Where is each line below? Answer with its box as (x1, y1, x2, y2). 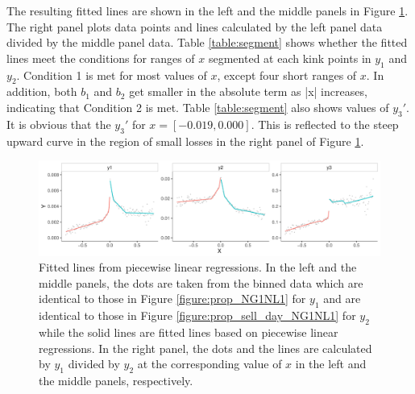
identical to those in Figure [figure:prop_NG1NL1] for (39, 290, 306, 307)
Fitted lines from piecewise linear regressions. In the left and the (39, 259, 357, 276)
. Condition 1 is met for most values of (16, 66, 207, 83)
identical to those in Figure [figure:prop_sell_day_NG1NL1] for (39, 307, 356, 324)
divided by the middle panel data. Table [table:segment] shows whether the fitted (6, 34, 408, 51)
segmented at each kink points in (208, 49, 371, 66)
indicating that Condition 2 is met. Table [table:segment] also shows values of (6, 98, 389, 115)
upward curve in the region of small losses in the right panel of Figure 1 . (6, 132, 364, 149)
